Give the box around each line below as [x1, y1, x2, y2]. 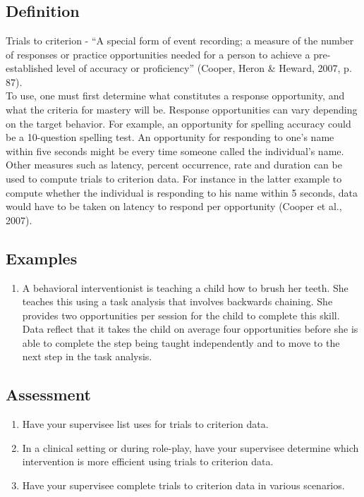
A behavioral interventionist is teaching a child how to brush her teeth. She [22, 280, 348, 295]
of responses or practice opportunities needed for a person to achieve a [6, 47, 310, 61]
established [6, 61, 54, 75]
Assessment [6, 384, 91, 405]
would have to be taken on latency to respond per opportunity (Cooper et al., [6, 199, 342, 214]
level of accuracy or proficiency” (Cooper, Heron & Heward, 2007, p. [56, 61, 352, 75]
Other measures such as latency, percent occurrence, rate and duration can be [6, 157, 342, 172]
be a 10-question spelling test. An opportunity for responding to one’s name [6, 130, 334, 145]
